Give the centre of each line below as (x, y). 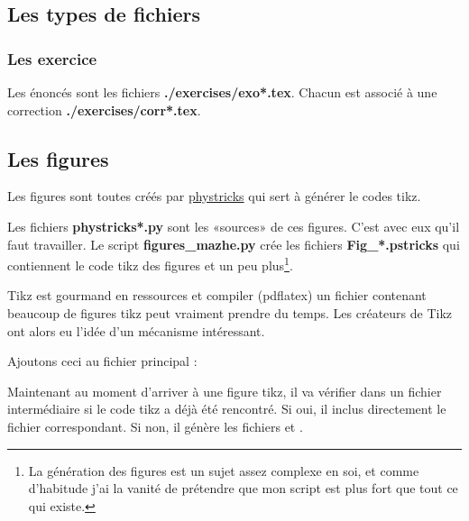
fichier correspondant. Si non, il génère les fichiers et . (155, 426)
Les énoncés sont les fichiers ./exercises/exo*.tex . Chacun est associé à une (222, 92)
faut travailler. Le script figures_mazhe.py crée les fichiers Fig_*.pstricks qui (234, 244)
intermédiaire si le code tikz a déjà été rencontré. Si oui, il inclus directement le (227, 409)
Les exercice (52, 58)
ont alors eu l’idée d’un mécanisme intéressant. (136, 330)
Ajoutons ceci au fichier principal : (102, 361)
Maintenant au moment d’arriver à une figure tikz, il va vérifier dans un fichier (225, 391)
